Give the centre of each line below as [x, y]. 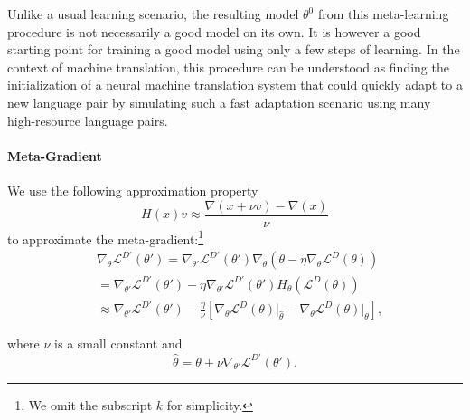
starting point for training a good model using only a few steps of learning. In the [234, 49]
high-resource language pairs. [88, 120]
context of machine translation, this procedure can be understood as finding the [228, 67]
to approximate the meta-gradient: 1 [106, 237]
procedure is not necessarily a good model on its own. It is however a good [214, 31]
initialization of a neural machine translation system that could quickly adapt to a [235, 85]
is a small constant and [118, 344]
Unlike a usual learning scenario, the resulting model [153, 14]
